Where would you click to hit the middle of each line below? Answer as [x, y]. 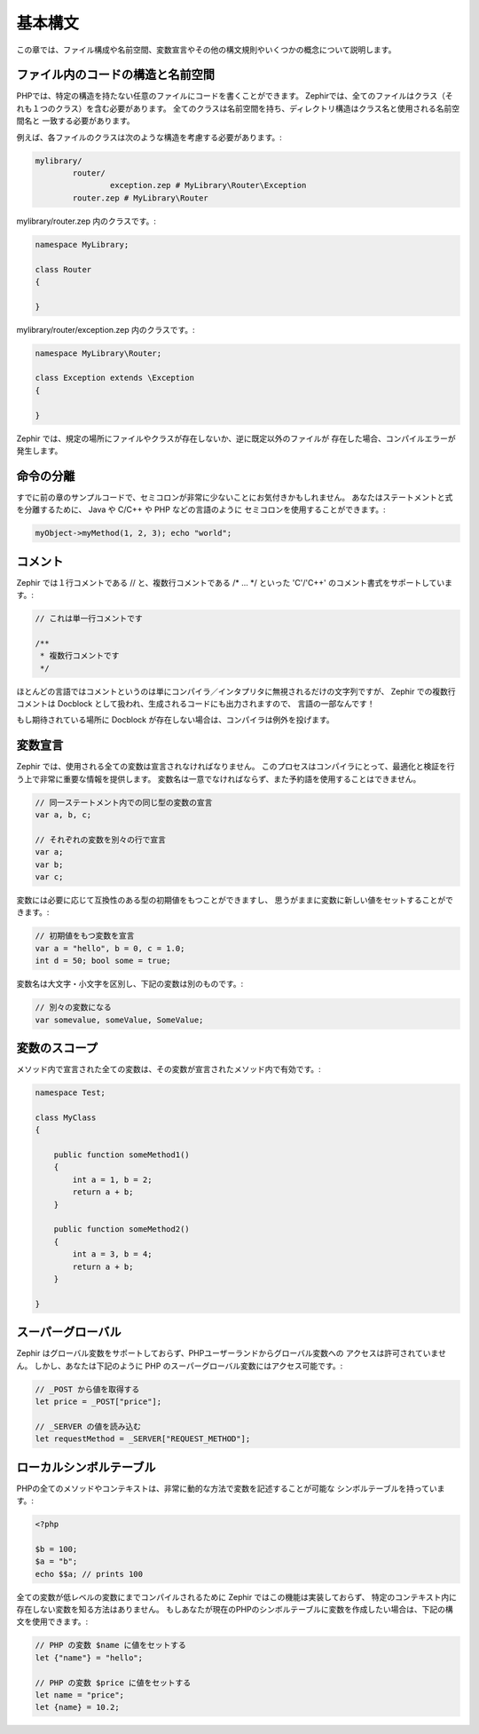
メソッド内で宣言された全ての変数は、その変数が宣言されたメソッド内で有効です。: [169, 1069]
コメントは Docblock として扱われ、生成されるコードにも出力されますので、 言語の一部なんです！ [196, 704]
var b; [49, 864]
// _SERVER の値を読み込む [88, 1426]
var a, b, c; [63, 815]
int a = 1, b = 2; [112, 1179]
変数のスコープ [57, 1048]
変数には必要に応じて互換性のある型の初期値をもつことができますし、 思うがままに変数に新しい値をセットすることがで [235, 900]
